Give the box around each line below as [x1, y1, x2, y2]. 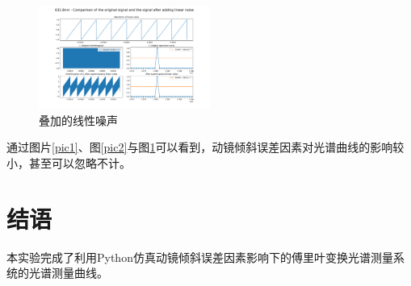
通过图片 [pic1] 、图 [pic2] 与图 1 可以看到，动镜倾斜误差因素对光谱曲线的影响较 [6, 139, 405, 155]
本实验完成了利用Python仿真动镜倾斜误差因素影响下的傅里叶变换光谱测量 [6, 248, 393, 265]
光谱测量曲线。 [28, 264, 108, 281]
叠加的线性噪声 [39, 111, 118, 128]
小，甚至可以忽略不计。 [6, 154, 131, 171]
